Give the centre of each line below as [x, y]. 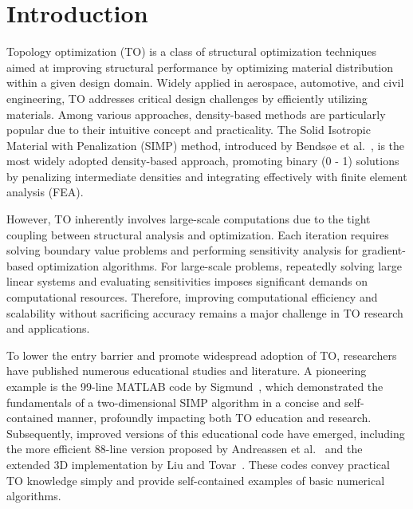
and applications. [48, 328]
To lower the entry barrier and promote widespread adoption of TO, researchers [202, 355]
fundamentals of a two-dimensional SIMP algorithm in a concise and [174, 402]
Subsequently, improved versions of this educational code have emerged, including [206, 433]
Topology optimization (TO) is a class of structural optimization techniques [192, 51]
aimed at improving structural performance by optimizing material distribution [200, 67]
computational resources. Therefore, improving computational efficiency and [192, 297]
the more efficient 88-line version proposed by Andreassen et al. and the [185, 449]
